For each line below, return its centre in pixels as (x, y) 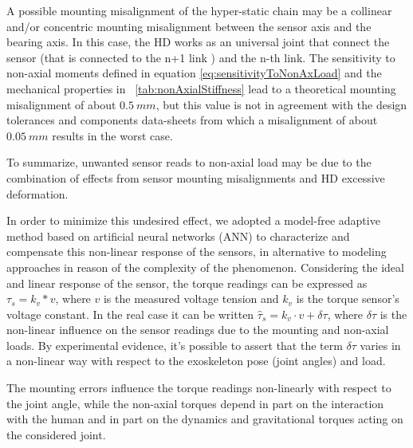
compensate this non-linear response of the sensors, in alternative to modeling (197, 252)
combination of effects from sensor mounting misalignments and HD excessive (196, 177)
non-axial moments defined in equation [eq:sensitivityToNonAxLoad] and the (194, 73)
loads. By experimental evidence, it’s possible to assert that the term (175, 345)
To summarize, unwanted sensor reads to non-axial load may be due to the (189, 162)
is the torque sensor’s (348, 299)
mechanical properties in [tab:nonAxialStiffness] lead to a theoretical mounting (201, 88)
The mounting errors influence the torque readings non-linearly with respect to (199, 388)
